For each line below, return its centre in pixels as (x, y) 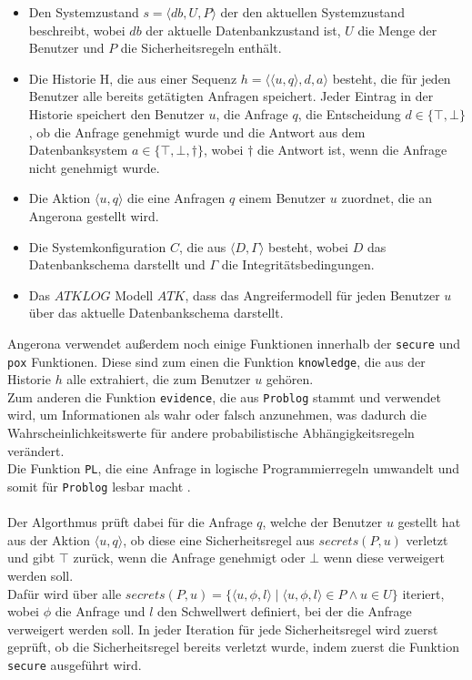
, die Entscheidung (349, 113)
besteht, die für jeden (392, 78)
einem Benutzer (282, 198)
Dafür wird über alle (65, 593)
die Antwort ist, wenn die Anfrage (352, 150)
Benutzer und (66, 48)
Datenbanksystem (78, 150)
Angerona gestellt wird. (94, 215)
